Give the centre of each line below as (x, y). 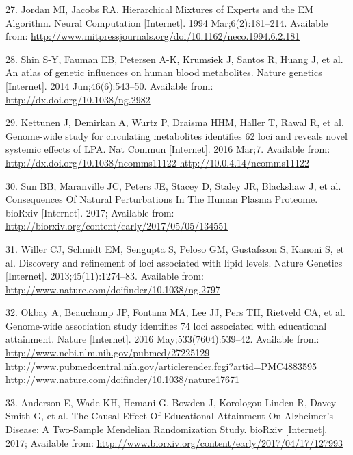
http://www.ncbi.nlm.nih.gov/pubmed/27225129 (108, 353)
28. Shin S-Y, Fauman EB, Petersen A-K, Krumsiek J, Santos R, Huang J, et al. (174, 59)
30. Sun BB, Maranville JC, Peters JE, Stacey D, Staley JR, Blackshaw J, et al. (173, 185)
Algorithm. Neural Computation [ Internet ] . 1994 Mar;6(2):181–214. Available (167, 22)
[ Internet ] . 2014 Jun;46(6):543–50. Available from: (109, 85)
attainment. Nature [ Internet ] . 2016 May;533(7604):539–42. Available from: (162, 339)
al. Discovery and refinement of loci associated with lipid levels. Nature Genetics (174, 262)
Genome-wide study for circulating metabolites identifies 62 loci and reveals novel (176, 135)
